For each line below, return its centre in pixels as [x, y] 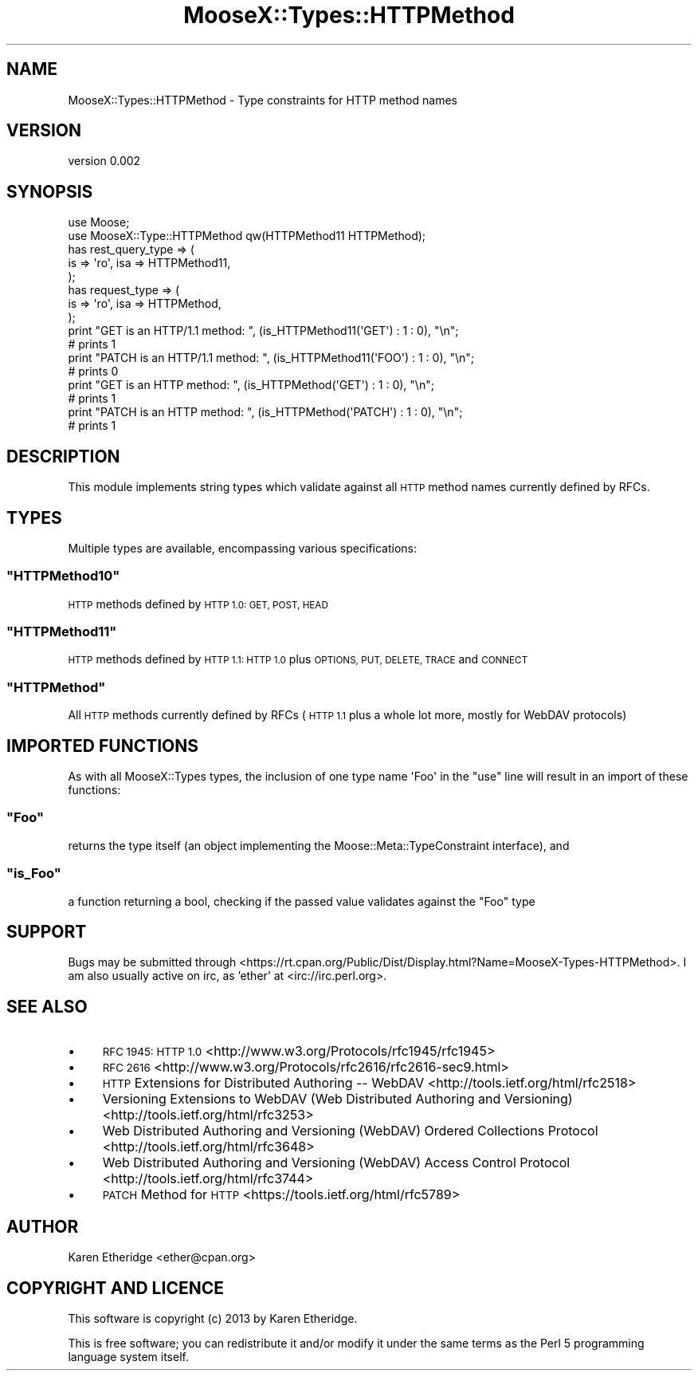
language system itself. [128, 1356]
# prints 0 [93, 372]
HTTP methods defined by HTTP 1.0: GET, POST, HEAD [198, 604]
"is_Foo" [34, 873]
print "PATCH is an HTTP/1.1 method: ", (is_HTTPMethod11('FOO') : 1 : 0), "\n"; [271, 358]
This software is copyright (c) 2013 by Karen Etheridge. [213, 1318]
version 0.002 [104, 161]
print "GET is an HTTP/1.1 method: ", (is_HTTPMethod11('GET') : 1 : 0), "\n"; [263, 331]
